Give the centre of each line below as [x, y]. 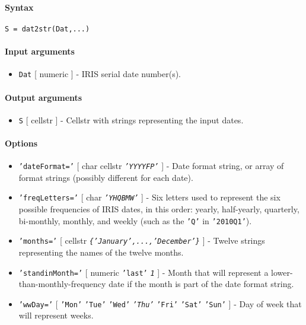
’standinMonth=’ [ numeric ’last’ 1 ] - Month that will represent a [144, 272]
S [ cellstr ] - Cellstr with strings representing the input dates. [131, 120]
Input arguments [40, 51]
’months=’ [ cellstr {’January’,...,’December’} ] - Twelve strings [142, 240]
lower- [282, 272]
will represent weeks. [56, 315]
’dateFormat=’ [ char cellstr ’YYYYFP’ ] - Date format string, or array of [151, 166]
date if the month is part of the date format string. [201, 284]
